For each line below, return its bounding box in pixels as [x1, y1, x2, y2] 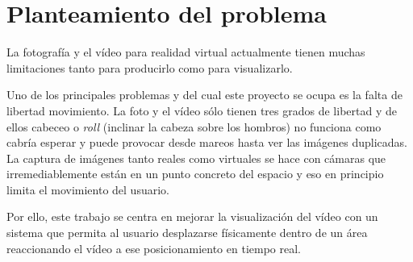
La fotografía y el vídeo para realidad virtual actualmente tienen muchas [6, 44, 365, 60]
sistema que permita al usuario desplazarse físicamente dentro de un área [6, 224, 368, 241]
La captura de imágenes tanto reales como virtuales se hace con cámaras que [6, 149, 386, 166]
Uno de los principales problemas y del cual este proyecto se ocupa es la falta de [6, 86, 403, 103]
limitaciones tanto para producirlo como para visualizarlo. [6, 59, 293, 76]
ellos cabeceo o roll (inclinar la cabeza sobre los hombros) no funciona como [6, 118, 382, 135]
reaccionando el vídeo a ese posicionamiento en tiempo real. [6, 239, 301, 256]
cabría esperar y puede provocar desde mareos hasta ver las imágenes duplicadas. [6, 134, 407, 151]
